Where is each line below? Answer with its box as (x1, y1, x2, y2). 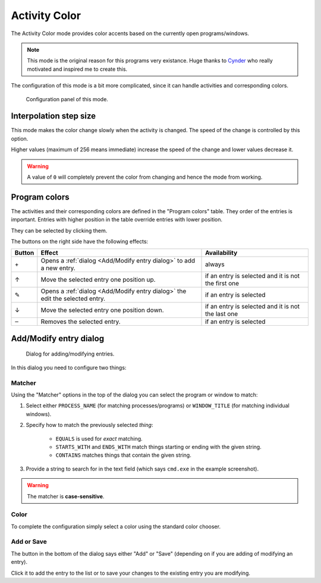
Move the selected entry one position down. (40, 306, 164, 314)
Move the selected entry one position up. (40, 276, 156, 284)
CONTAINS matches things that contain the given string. (55, 451, 191, 459)
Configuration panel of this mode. (26, 95, 108, 102)
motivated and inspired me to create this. (27, 66, 128, 73)
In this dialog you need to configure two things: (11, 364, 127, 371)
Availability (205, 249, 238, 257)
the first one (205, 279, 240, 288)
